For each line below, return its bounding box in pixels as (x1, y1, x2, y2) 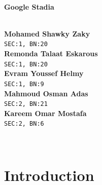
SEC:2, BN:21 (4, 100, 48, 108)
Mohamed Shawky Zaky (4, 28, 90, 39)
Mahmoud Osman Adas (4, 88, 88, 98)
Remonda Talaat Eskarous (4, 48, 98, 59)
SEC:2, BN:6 (4, 120, 44, 128)
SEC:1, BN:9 (4, 80, 44, 88)
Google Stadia (4, 1, 54, 12)
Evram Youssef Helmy (4, 68, 84, 79)
